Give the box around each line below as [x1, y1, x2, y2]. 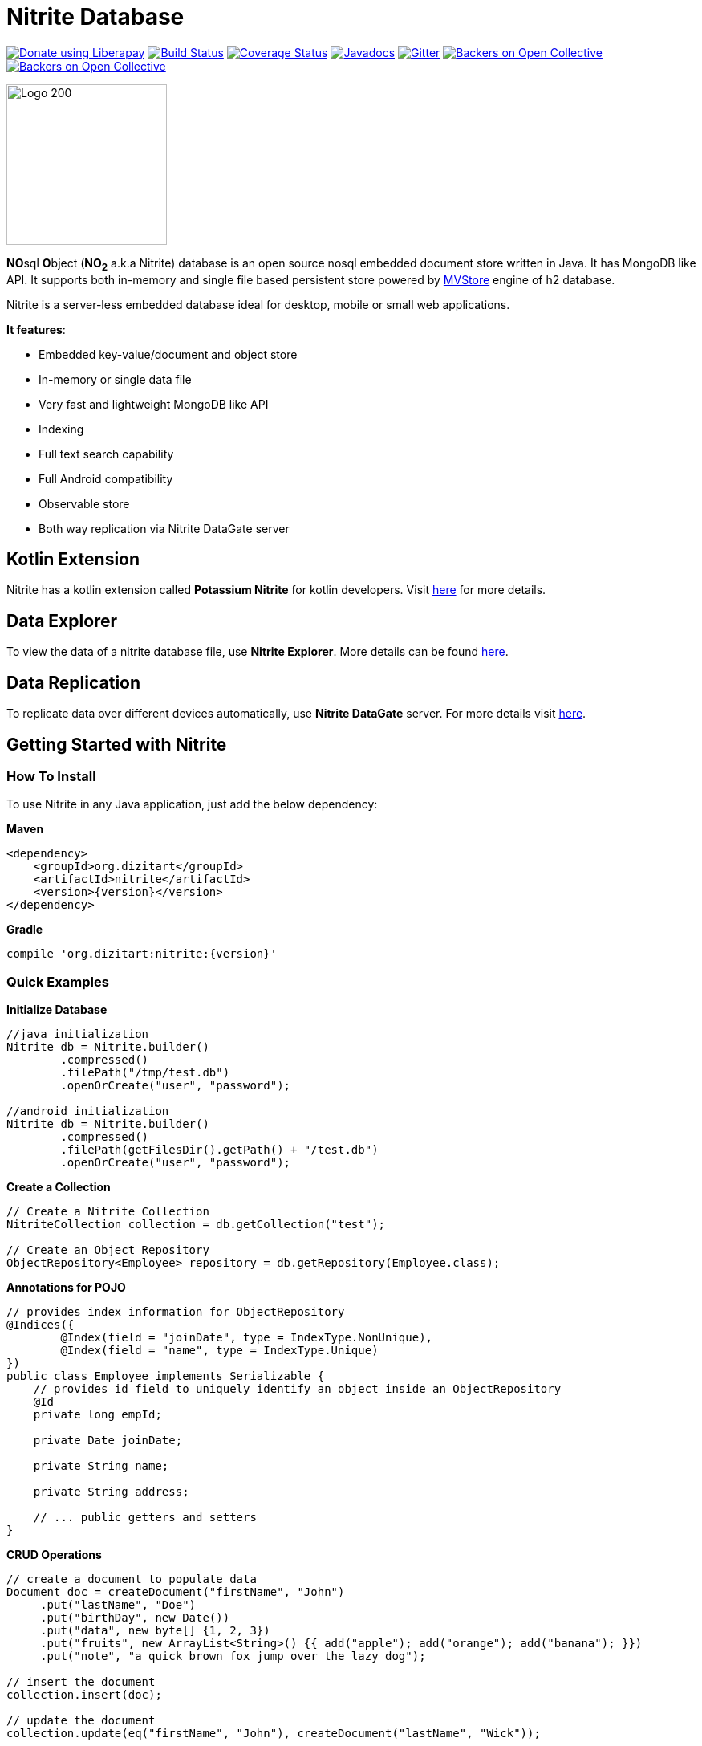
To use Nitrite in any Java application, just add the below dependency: [6, 797, 378, 812]
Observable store [39, 496, 130, 511]
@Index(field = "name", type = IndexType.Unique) [60, 1344, 379, 1357]
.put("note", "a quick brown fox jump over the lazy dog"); [40, 1650, 426, 1663]
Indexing [39, 421, 84, 436]
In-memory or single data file [39, 372, 192, 386]
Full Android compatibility [39, 471, 173, 486]
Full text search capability [39, 446, 174, 461]
